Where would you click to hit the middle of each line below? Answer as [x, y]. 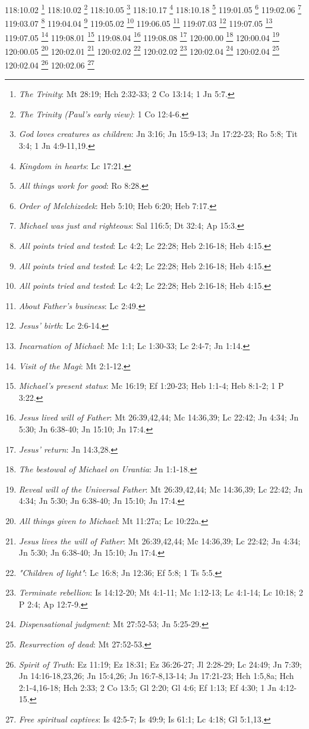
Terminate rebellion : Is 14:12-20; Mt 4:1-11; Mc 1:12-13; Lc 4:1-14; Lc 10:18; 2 [161, 592]
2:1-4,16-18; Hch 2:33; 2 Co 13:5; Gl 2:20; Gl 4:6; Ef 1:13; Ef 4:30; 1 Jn [148, 687]
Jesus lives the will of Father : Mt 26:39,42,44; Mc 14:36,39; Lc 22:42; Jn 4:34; [160, 540]
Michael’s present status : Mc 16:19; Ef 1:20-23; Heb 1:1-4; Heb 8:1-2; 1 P [151, 386]
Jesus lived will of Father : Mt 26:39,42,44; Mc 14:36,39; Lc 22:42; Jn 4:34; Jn [159, 417]
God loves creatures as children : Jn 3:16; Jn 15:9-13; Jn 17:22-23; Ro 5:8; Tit [158, 134]
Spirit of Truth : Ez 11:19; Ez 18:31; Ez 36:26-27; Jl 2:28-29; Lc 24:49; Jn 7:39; [160, 664]
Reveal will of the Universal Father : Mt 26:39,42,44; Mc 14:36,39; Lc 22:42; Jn [161, 489]
